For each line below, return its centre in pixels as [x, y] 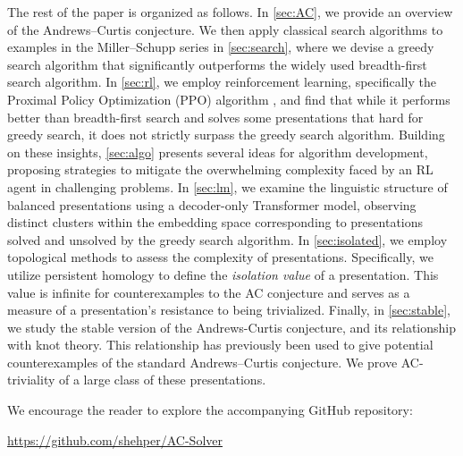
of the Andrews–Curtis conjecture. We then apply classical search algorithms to [225, 29]
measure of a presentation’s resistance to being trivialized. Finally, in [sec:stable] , [229, 310]
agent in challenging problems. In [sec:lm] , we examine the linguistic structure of [227, 186]
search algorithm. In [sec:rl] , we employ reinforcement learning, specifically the [222, 82]
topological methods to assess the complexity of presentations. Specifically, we [220, 257]
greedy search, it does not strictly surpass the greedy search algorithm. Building [226, 135]
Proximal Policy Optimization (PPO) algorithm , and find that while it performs [229, 99]
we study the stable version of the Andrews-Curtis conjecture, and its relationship [232, 327]
